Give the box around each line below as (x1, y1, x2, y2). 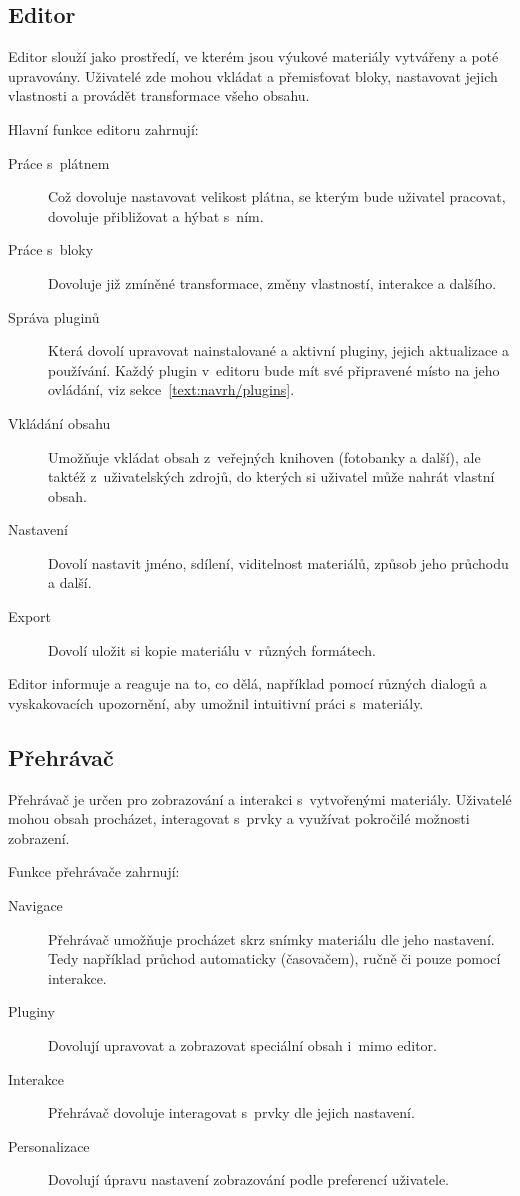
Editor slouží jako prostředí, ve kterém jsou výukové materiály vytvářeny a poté (8, 46, 499, 67)
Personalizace (8, 1135, 90, 1156)
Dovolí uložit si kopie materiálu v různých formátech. (48, 639, 376, 660)
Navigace (8, 895, 63, 916)
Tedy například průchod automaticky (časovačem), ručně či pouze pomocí (48, 948, 501, 969)
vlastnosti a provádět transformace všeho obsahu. (8, 85, 310, 106)
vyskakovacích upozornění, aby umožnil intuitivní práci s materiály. (8, 692, 424, 713)
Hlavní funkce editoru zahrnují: (8, 118, 199, 139)
